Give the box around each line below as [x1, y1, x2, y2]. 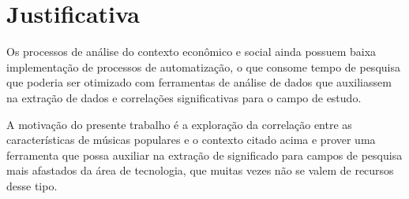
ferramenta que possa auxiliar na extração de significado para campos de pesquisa [6, 146, 403, 163]
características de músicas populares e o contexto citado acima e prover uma [6, 131, 376, 148]
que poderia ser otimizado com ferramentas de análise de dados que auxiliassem [6, 74, 392, 90]
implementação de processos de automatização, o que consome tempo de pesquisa [6, 58, 400, 75]
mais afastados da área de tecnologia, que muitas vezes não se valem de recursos [6, 162, 394, 179]
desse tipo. [6, 177, 58, 193]
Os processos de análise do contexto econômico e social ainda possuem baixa [6, 43, 377, 60]
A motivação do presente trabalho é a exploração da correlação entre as [6, 116, 352, 132]
